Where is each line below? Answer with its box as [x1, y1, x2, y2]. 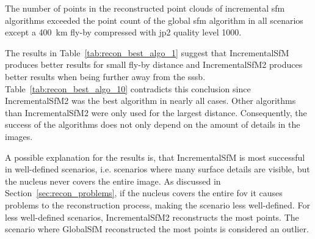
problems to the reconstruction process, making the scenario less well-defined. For [5, 198, 310, 211]
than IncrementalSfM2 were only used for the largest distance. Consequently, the [5, 106, 307, 119]
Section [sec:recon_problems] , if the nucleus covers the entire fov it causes [5, 186, 283, 199]
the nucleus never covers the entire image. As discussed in [5, 174, 221, 187]
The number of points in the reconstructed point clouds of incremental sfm [5, 2, 285, 14]
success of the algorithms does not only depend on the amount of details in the [5, 118, 300, 131]
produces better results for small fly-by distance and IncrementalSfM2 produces [5, 58, 303, 71]
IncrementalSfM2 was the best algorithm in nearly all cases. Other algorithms [5, 94, 296, 107]
